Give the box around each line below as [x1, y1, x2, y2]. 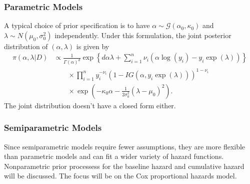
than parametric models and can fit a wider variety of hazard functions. [4, 151, 224, 161]
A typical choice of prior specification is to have [4, 20, 150, 31]
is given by [76, 41, 109, 51]
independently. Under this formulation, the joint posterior [54, 30, 231, 40]
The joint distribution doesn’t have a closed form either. [4, 100, 176, 110]
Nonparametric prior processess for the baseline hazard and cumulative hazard [4, 160, 244, 171]
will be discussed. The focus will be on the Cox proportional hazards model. [4, 170, 237, 181]
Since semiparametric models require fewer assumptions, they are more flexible [4, 141, 245, 151]
